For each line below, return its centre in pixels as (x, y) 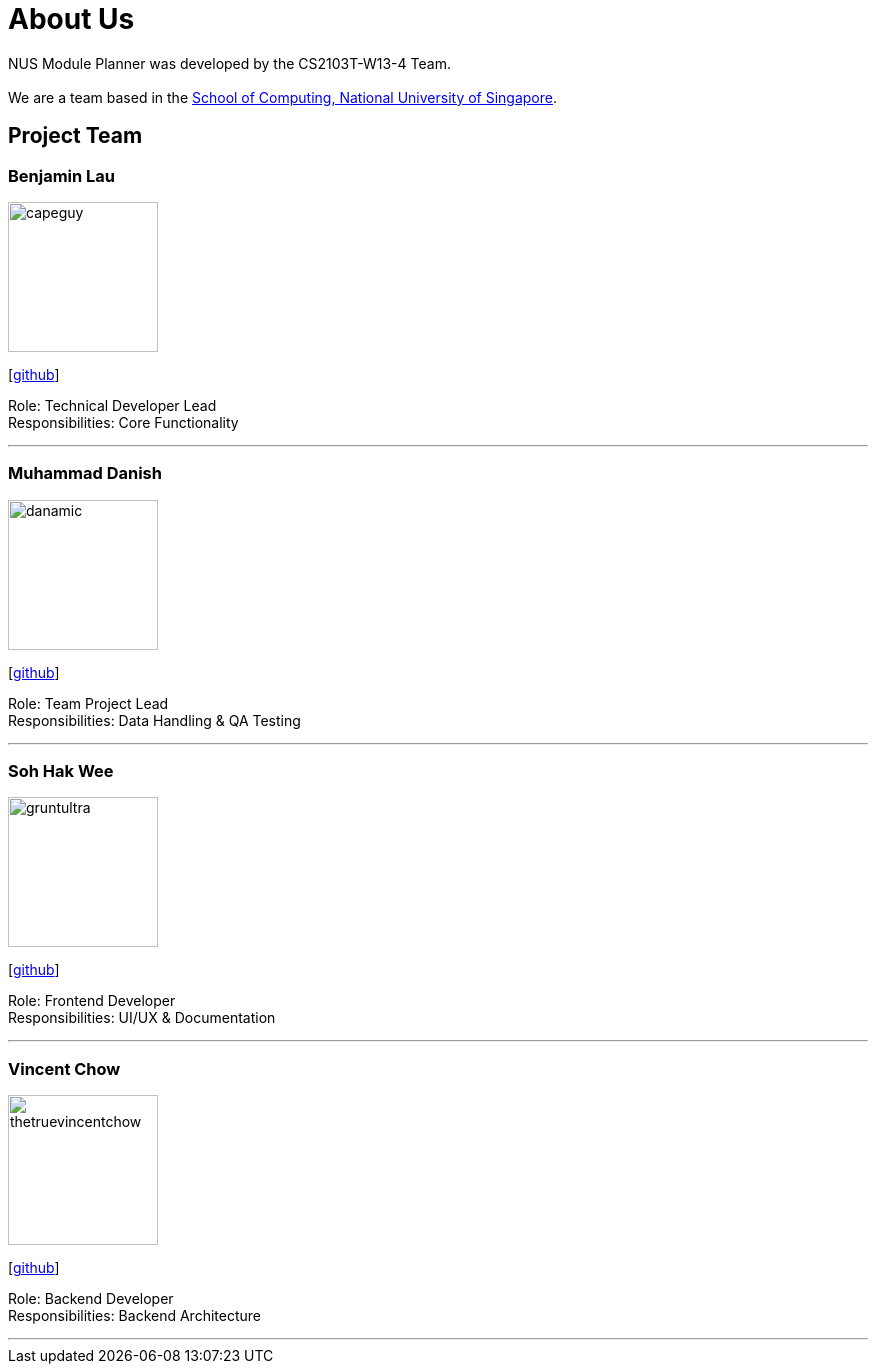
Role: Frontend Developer (92, 1001)
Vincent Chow (64, 1068)
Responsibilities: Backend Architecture (134, 1316)
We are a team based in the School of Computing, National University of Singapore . (283, 97)
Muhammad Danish (85, 473)
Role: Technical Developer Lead (112, 405)
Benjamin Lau (62, 175)
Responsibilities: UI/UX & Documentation (142, 1018)
